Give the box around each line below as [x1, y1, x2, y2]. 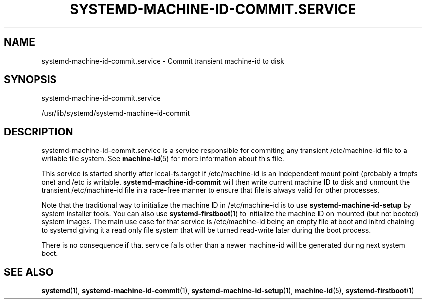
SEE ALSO [4, 266, 53, 278]
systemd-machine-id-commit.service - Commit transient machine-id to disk [41, 56, 284, 65]
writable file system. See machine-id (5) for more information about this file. [41, 154, 284, 163]
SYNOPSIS [4, 73, 57, 86]
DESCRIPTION [4, 125, 73, 138]
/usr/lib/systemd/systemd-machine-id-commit [41, 109, 190, 118]
